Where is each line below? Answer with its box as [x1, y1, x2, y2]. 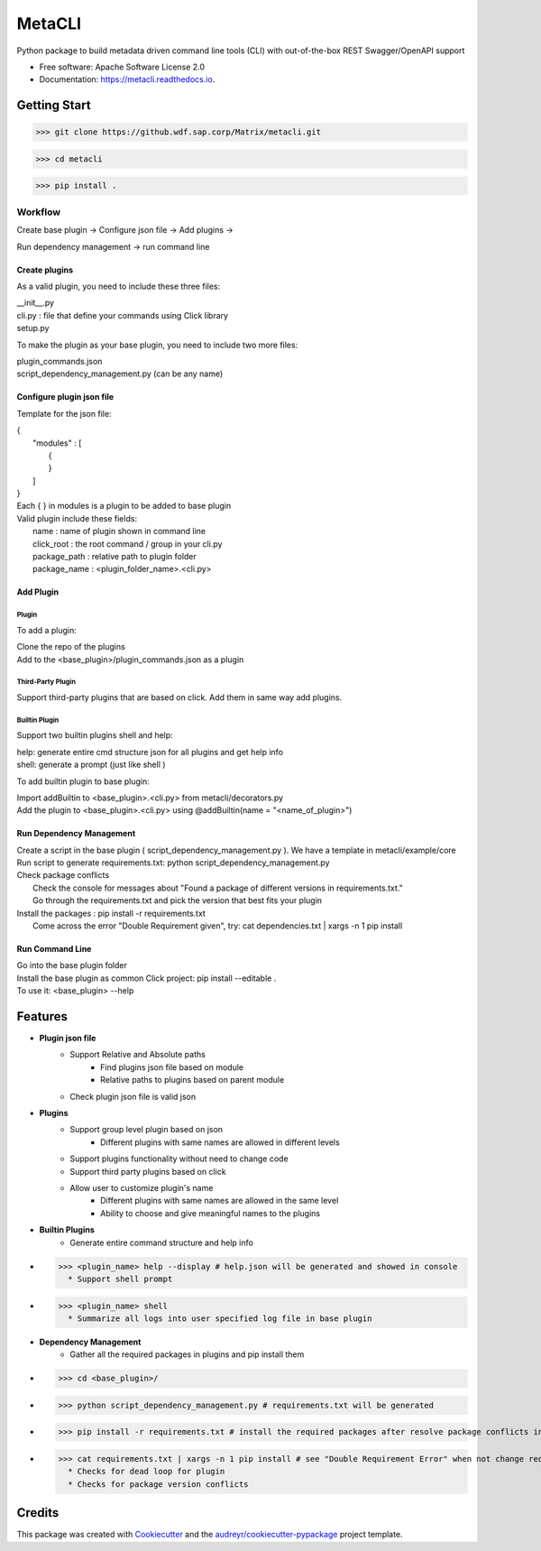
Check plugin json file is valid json [69, 1091, 197, 1102]
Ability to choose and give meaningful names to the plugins [100, 1207, 320, 1218]
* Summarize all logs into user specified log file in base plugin [68, 1313, 372, 1324]
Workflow [16, 206, 61, 218]
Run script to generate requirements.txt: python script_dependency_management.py [16, 857, 330, 868]
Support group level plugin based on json [69, 1124, 224, 1135]
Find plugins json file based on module [100, 1061, 243, 1073]
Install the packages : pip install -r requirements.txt [16, 908, 206, 919]
